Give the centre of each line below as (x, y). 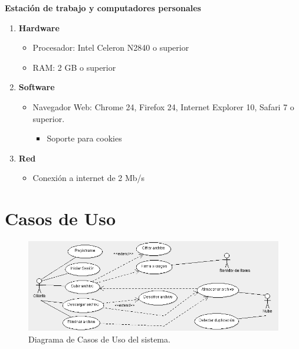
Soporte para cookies (84, 138)
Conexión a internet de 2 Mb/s (89, 178)
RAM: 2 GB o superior (74, 67)
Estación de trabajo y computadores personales (103, 8)
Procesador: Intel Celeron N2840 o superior (111, 47)
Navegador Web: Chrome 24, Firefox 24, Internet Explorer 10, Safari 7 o (163, 106)
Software (37, 87)
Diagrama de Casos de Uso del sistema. (99, 339)
